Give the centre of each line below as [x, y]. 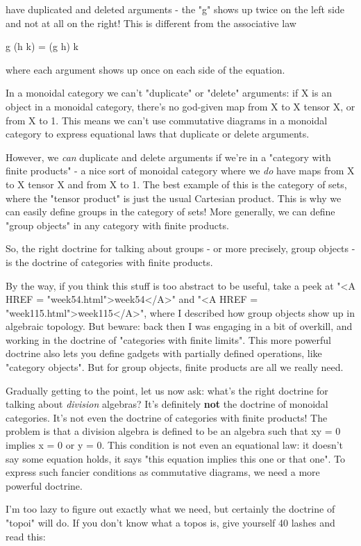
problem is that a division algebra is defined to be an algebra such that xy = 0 [173, 431]
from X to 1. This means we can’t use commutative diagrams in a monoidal [167, 120]
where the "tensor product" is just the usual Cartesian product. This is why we [174, 198]
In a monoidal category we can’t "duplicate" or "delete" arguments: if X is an [169, 93]
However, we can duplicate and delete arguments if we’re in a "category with [168, 157]
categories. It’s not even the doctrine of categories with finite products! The [167, 417]
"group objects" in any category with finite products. [117, 225]
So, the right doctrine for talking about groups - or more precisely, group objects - [180, 248]
